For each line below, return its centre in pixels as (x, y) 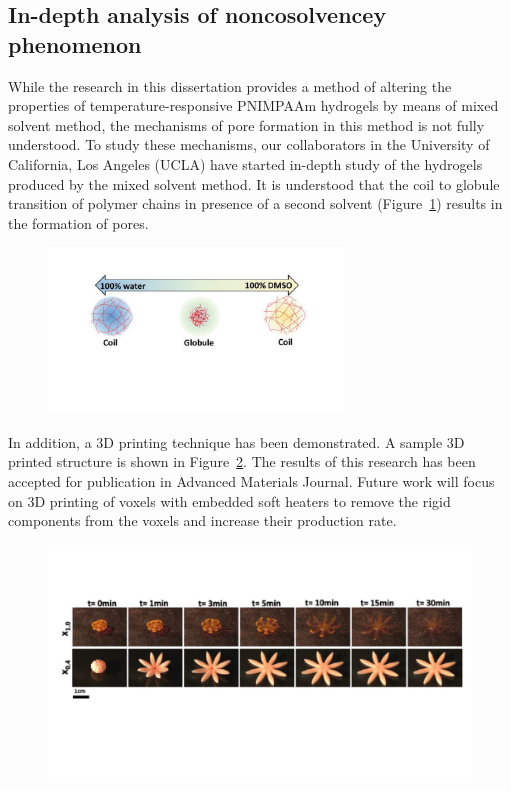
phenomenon (75, 43)
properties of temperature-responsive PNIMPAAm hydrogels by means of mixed (253, 105)
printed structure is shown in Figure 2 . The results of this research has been (242, 461)
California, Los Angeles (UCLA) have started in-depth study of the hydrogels (245, 163)
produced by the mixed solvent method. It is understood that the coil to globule (254, 183)
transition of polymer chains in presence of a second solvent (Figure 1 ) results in (255, 203)
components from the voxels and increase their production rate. (202, 520)
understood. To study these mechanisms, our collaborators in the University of (249, 144)
